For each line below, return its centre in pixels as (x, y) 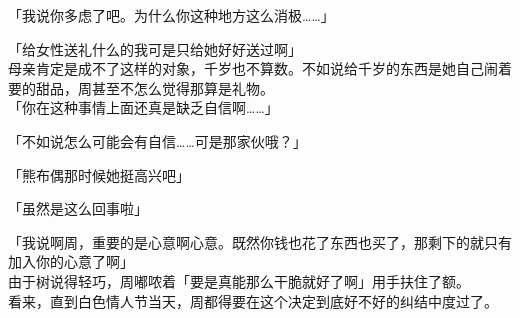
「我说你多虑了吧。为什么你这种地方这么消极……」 (171, 15)
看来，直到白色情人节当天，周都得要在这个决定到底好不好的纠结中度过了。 (253, 300)
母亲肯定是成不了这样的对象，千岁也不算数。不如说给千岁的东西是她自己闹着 (260, 68)
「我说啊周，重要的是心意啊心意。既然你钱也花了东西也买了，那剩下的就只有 (260, 241)
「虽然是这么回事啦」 (78, 208)
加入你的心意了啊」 (71, 261)
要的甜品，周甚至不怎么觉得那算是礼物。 (141, 87)
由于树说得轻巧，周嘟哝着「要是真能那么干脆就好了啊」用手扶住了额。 (239, 280)
